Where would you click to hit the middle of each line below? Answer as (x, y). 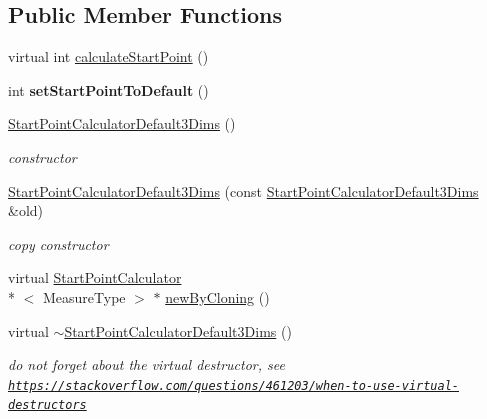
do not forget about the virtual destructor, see (146, 364)
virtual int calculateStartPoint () (108, 56)
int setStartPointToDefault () (108, 89)
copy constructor (58, 243)
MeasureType (84, 296)
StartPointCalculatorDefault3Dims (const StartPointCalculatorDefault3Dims (243, 190)
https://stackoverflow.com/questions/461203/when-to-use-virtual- (234, 385)
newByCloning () (217, 296)
